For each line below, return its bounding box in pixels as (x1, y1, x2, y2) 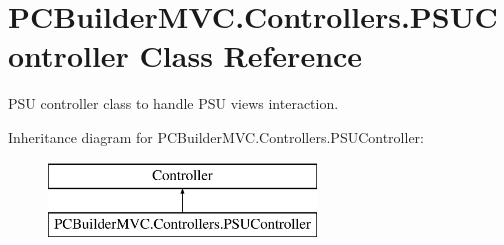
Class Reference (139, 35, 363, 76)
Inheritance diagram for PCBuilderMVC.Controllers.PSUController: (8, 126, 424, 147)
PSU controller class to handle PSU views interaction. (8, 93, 339, 114)
